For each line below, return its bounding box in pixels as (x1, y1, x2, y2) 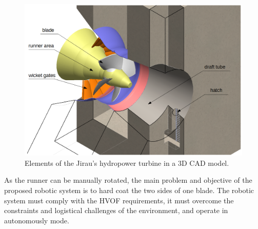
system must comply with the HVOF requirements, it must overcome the (4, 195, 234, 205)
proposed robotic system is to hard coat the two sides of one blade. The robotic (4, 185, 254, 195)
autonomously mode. (4, 215, 69, 225)
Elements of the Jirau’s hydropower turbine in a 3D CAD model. (25, 157, 229, 168)
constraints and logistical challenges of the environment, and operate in (4, 205, 228, 216)
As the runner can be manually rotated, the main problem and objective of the (4, 175, 252, 185)
